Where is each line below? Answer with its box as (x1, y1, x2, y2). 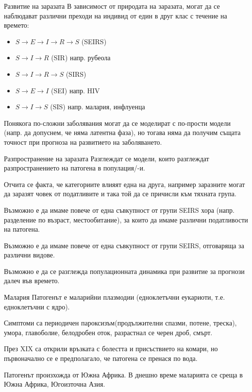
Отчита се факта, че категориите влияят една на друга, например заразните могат (4, 179, 245, 189)
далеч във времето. (4, 275, 60, 286)
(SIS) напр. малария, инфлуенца (50, 102, 145, 112)
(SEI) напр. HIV (51, 85, 100, 95)
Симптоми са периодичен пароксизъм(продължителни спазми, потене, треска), (4, 318, 237, 328)
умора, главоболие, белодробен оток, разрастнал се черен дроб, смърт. (4, 327, 213, 337)
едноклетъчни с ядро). (4, 301, 70, 311)
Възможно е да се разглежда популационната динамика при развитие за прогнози (4, 266, 245, 276)
